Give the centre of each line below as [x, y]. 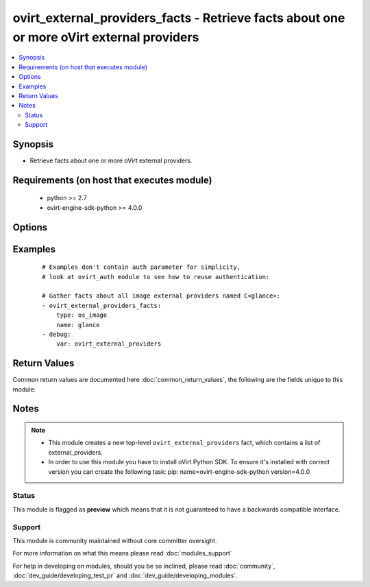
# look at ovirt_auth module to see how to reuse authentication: [156, 277]
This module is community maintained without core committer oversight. [115, 540]
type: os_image [82, 315]
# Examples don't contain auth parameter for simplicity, [141, 267]
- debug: [57, 334]
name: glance [78, 325]
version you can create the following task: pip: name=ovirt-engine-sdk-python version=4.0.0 [179, 471]
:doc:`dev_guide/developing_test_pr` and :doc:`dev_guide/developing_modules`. [125, 575]
